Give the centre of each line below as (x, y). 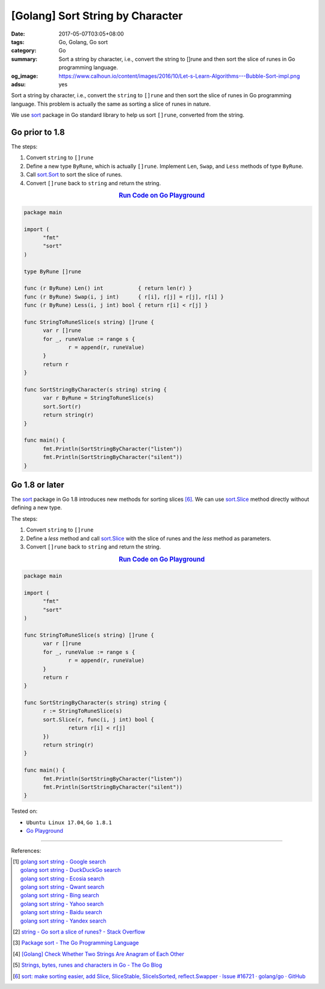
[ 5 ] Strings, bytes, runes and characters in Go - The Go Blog (88, 965)
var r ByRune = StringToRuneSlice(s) (99, 398)
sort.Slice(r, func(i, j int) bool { (99, 719)
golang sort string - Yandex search (63, 921)
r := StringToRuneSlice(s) (83, 711)
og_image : (25, 76)
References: (26, 850)
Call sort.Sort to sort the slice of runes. (74, 174)
